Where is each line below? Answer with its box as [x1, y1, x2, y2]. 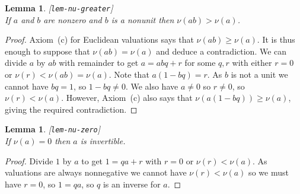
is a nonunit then [111, 13, 174, 26]
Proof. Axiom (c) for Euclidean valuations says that [5, 33, 194, 46]
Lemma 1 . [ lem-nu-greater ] [5, 2, 113, 14]
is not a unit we [231, 68, 288, 81]
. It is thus [257, 33, 295, 46]
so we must [248, 166, 289, 179]
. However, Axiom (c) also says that [61, 91, 193, 104]
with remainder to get [59, 56, 139, 69]
